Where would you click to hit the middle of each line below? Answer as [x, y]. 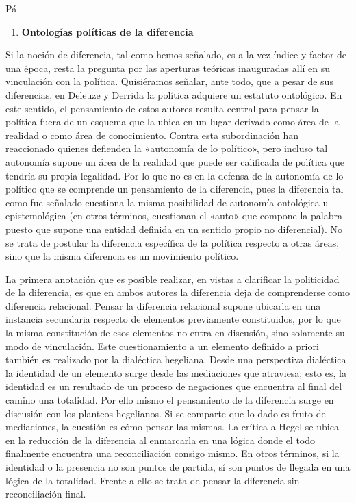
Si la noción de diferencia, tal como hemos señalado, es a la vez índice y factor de [176, 54]
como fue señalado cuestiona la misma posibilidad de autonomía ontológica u [167, 202]
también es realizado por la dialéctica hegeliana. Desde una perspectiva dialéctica [176, 359]
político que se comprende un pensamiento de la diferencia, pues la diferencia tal [175, 189]
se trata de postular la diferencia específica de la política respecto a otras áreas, [173, 242]
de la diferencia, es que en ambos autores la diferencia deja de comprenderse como [178, 292]
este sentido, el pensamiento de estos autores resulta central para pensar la [162, 108]
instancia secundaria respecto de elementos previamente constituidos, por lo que [173, 319]
